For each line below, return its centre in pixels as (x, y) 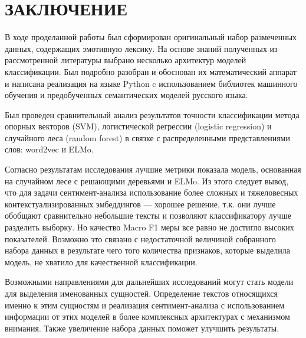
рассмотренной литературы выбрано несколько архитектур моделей (126, 60)
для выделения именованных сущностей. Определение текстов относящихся (142, 293)
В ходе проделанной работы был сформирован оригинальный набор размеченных (151, 37)
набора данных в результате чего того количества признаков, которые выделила (147, 250)
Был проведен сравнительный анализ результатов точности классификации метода (152, 114)
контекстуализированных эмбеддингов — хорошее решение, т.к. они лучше (140, 204)
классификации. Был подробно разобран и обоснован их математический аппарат (151, 71)
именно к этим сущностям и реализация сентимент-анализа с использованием (145, 305)
